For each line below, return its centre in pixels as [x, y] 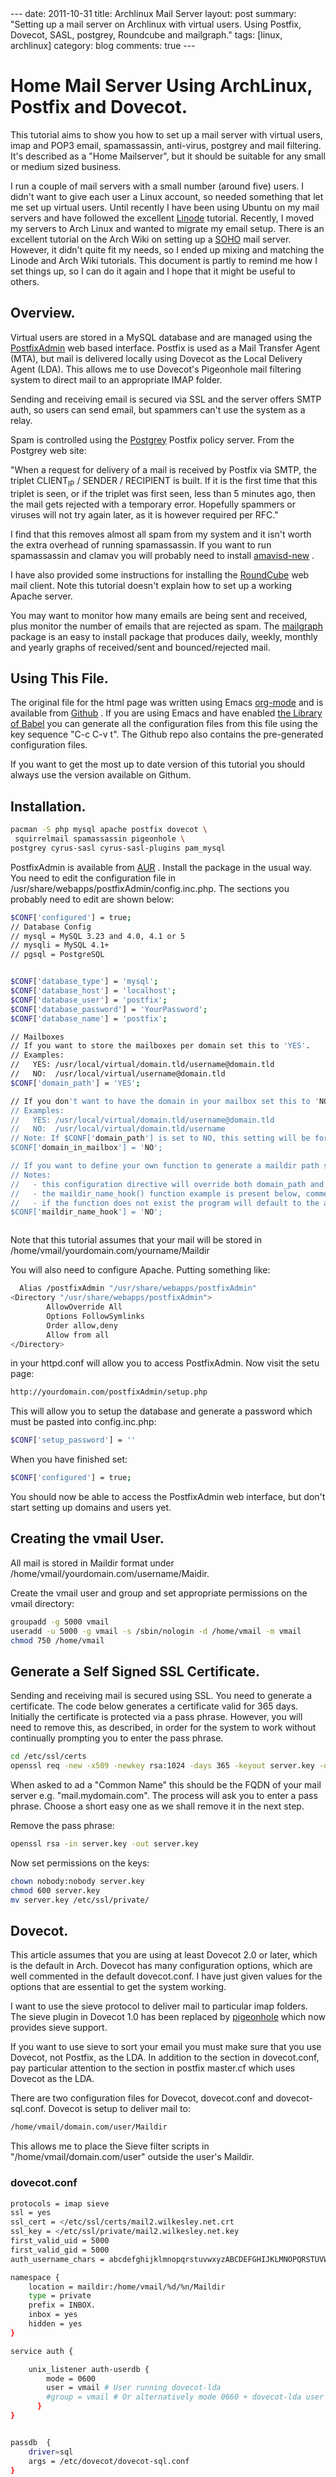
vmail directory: [42, 1603]
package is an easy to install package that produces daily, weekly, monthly [164, 636]
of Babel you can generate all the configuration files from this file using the [164, 724]
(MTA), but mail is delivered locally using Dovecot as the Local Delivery [156, 358]
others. [25, 281]
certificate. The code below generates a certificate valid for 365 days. [154, 1706]
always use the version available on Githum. [101, 775]
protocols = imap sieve [60, 2203]
